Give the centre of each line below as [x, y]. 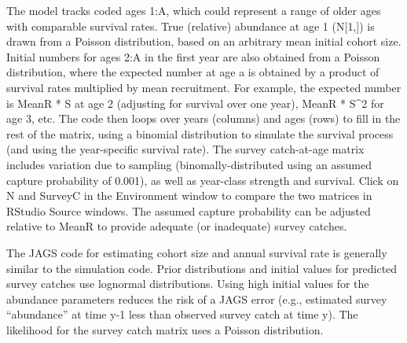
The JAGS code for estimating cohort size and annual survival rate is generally [197, 252]
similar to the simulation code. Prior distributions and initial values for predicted [202, 268]
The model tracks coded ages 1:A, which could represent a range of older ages [194, 10]
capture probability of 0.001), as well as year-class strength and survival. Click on [203, 180]
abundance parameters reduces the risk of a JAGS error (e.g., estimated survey [197, 299]
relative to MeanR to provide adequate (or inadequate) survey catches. [177, 226]
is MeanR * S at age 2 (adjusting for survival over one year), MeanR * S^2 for [195, 103]
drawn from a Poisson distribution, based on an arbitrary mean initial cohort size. [204, 41]
